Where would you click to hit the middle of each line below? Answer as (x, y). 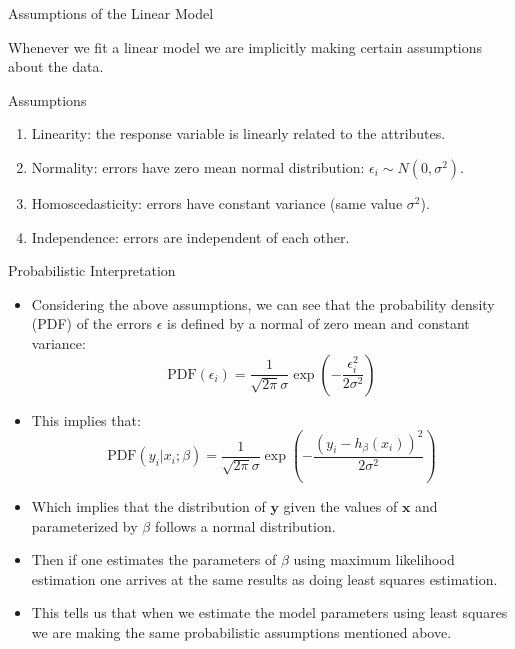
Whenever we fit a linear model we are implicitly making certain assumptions (245, 46)
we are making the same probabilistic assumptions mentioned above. (241, 632)
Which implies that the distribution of (148, 506)
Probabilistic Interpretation (92, 270)
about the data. (56, 66)
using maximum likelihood (374, 559)
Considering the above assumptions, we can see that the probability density (263, 303)
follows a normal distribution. (245, 525)
